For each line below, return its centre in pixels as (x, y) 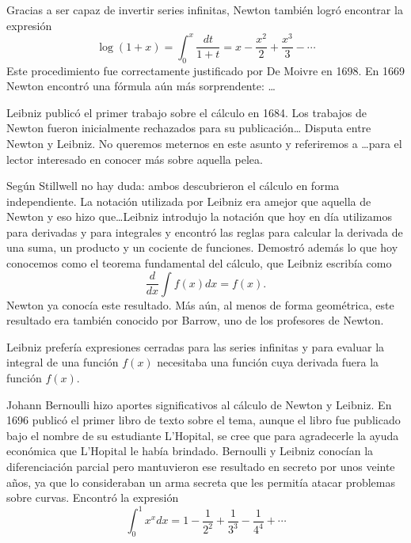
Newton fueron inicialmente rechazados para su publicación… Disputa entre (189, 128)
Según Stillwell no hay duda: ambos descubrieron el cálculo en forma (173, 186)
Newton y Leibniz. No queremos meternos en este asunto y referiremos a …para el (204, 143)
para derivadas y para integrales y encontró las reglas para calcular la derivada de (205, 232)
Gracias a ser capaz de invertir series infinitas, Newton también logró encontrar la (205, 9)
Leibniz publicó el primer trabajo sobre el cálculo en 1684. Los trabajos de (187, 112)
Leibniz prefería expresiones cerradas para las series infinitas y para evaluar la (196, 346)
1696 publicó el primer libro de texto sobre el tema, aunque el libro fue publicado (204, 420)
